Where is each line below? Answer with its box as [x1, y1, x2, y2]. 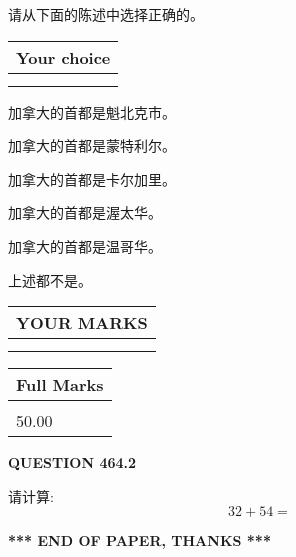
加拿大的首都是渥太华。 [8, 202, 162, 223]
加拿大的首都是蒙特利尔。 [8, 135, 176, 156]
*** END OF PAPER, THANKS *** [8, 530, 271, 551]
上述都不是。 [8, 269, 92, 290]
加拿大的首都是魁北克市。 [8, 101, 176, 122]
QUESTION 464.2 [8, 452, 137, 473]
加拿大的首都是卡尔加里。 [8, 168, 176, 189]
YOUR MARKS [16, 311, 148, 335]
